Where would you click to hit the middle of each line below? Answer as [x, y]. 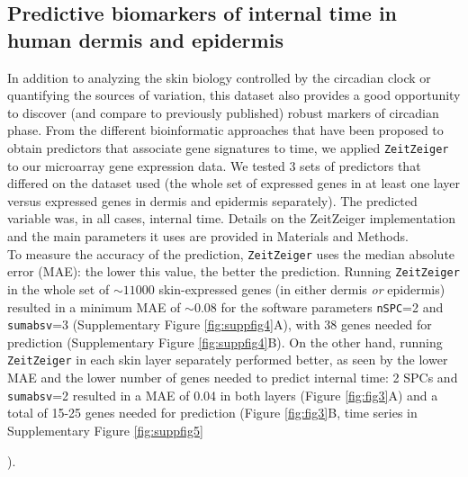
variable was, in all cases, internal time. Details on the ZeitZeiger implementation [231, 218]
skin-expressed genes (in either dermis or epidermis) [302, 288]
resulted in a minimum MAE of [94, 306]
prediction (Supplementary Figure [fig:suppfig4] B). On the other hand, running [225, 342]
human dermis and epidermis [145, 39]
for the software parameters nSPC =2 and [332, 306]
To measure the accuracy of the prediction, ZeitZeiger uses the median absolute [231, 253]
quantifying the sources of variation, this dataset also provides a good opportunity [234, 95]
